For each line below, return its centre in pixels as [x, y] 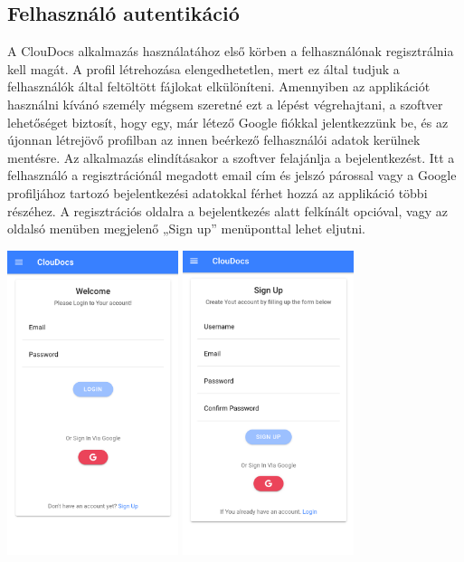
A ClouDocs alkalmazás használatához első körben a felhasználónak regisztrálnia [231, 51]
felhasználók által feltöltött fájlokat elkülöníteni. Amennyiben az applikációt [219, 86]
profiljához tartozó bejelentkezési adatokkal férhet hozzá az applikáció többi [218, 192]
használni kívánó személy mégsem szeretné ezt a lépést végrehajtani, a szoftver [225, 104]
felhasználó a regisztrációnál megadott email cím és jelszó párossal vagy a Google [232, 175]
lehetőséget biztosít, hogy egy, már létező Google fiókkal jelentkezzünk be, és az [228, 122]
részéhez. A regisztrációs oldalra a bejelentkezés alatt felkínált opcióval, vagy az [227, 210]
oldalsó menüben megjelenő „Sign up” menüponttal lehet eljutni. [187, 229]
